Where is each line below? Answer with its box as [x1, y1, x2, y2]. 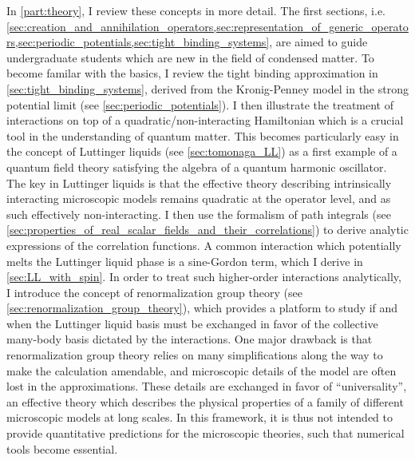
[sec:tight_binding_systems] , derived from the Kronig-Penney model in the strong [6, 80, 409, 97]
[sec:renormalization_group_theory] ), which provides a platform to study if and [6, 299, 398, 316]
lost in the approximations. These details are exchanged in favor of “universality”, [6, 378, 407, 395]
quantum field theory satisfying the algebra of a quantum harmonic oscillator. [6, 158, 387, 175]
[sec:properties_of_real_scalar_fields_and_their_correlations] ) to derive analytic [6, 221, 409, 238]
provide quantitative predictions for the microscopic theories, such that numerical [6, 425, 405, 442]
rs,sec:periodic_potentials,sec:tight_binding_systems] [6, 34, 270, 50]
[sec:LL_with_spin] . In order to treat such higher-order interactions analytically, [6, 268, 401, 285]
